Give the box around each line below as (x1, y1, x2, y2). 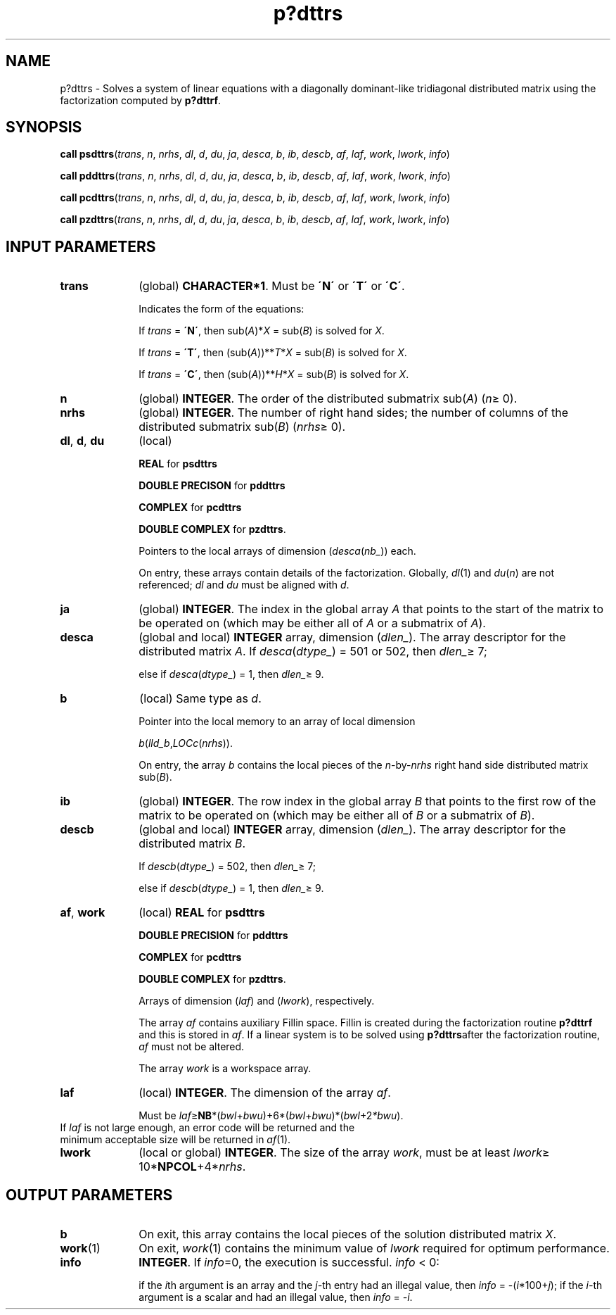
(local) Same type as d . (139, 691, 262, 706)
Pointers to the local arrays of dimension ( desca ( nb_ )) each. (139, 545, 416, 558)
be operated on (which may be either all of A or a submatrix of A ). (139, 616, 486, 631)
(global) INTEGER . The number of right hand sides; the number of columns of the (139, 405, 569, 420)
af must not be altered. (139, 1040, 245, 1053)
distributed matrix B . (139, 836, 246, 851)
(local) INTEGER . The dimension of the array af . (139, 1086, 391, 1100)
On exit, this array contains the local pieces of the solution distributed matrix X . (139, 1227, 557, 1242)
